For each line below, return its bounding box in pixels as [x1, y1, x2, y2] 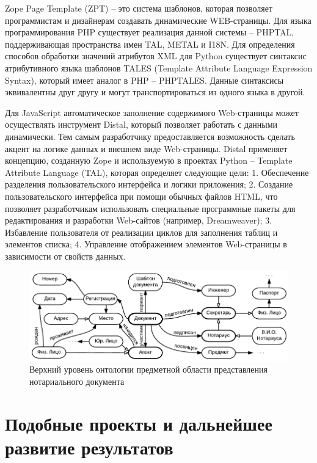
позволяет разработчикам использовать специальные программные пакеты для [5, 202, 296, 214]
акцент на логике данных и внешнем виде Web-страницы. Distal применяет [5, 142, 288, 155]
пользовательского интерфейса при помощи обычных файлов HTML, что [5, 189, 278, 202]
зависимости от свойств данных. [5, 249, 126, 262]
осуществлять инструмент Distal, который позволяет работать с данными [5, 118, 278, 131]
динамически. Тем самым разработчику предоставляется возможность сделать [5, 129, 295, 142]
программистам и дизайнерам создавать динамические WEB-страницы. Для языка [5, 13, 312, 26]
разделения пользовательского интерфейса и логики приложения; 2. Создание [5, 178, 293, 191]
